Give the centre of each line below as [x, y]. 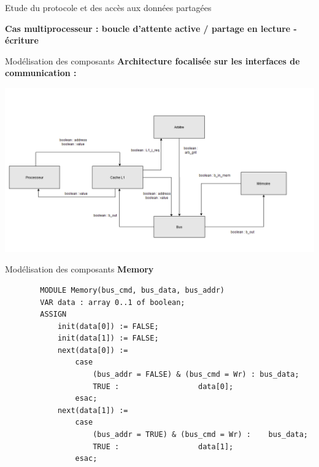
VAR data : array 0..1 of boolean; [113, 302]
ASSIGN [53, 315]
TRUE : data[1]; [163, 446]
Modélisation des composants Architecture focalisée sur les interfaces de [152, 60]
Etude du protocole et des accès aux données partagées [108, 7]
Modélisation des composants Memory [79, 269]
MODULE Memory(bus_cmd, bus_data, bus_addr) [132, 290]
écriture [22, 40]
